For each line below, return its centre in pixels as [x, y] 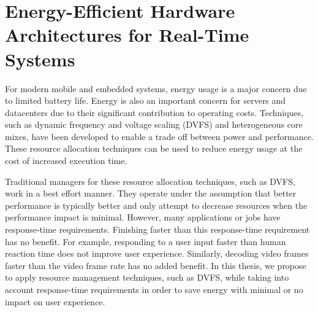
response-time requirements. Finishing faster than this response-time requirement [157, 229]
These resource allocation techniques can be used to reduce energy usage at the [154, 148]
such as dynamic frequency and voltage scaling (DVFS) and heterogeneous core [154, 124]
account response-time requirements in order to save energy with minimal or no [154, 289]
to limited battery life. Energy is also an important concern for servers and [146, 100]
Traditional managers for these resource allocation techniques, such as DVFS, [150, 181]
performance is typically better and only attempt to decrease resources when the [156, 205]
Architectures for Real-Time [127, 35]
